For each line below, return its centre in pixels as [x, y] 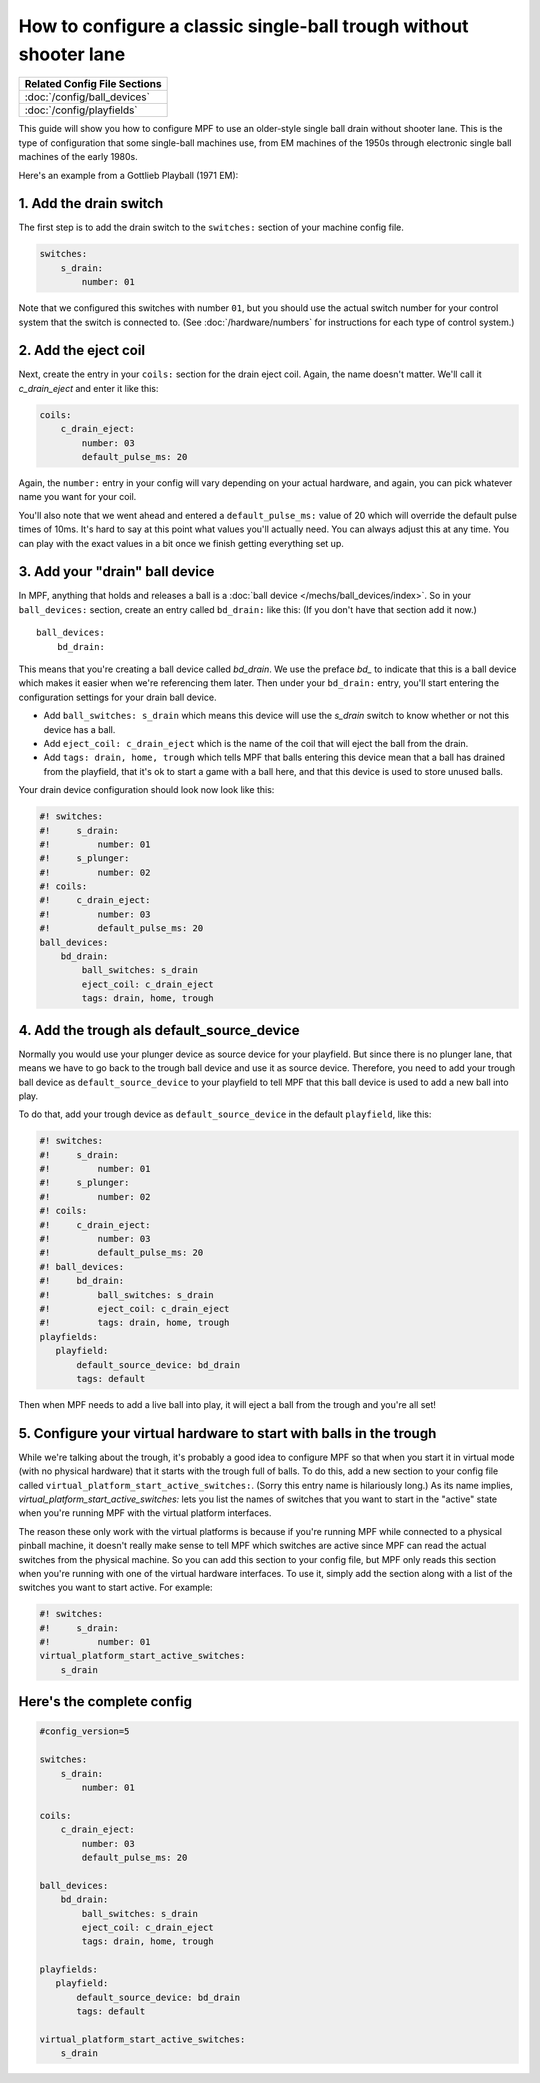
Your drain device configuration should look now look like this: [146, 790]
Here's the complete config [105, 1701]
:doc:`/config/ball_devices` [87, 97]
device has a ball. [79, 729]
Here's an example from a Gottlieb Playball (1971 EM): [128, 175]
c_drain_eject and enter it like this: [88, 388]
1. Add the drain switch [91, 203]
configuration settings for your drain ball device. [117, 697]
